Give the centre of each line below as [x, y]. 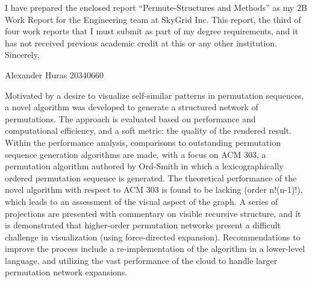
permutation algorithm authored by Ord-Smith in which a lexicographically [144, 166]
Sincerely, [22, 55]
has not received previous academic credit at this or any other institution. [141, 42]
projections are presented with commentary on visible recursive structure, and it [153, 213]
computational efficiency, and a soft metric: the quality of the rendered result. [148, 130]
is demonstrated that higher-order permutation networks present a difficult [143, 225]
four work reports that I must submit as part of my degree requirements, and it [152, 31]
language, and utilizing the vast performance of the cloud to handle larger [141, 260]
